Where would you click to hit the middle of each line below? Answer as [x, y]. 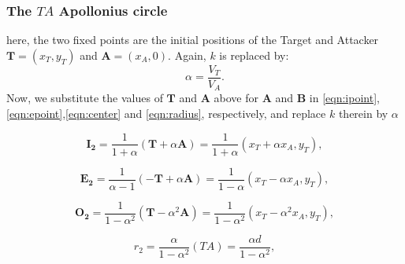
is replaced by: [254, 55]
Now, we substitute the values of [85, 98]
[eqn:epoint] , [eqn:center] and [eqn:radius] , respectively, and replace [166, 113]
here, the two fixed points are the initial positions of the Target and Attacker [193, 40]
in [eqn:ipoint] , [344, 98]
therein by [363, 113]
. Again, [187, 55]
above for [236, 98]
